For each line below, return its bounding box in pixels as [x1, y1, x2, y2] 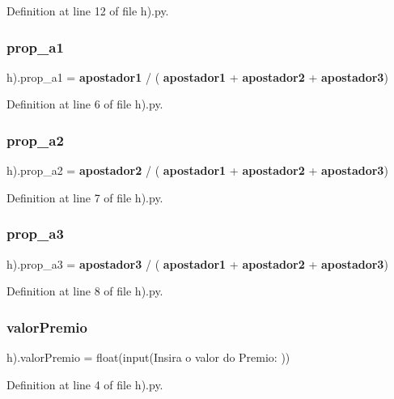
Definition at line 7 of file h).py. [6, 189, 163, 206]
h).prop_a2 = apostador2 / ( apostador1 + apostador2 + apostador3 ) [6, 162, 388, 179]
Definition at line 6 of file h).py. [6, 96, 163, 112]
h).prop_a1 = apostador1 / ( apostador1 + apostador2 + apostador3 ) [6, 68, 388, 85]
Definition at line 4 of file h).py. [6, 376, 163, 393]
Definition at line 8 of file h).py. [6, 282, 163, 299]
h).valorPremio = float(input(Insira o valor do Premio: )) [6, 349, 290, 366]
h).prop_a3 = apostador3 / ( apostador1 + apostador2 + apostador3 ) [6, 255, 388, 272]
